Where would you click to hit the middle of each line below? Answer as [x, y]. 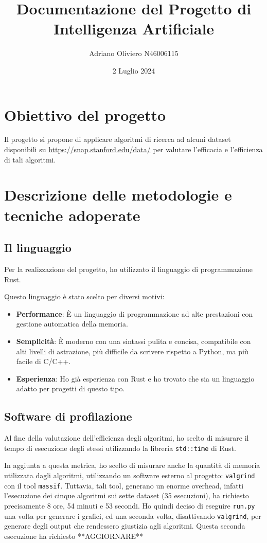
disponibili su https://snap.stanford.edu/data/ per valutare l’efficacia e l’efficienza [133, 149]
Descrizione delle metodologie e [118, 195]
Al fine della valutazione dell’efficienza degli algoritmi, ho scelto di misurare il [127, 438]
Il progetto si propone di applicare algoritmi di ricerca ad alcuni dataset [118, 139]
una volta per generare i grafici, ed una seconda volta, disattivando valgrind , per [133, 515]
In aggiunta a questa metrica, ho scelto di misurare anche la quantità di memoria [132, 465]
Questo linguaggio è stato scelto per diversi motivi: [84, 296]
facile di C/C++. [43, 361]
